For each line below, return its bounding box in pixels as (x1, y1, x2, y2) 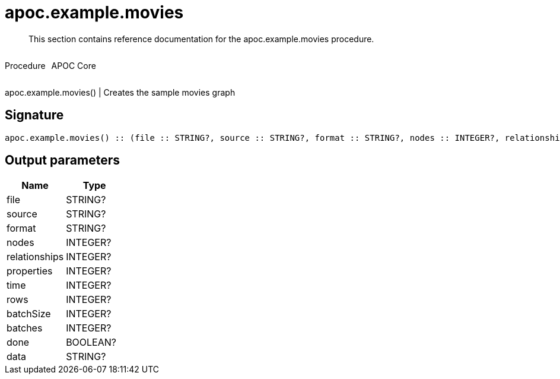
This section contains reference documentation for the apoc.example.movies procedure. (28, 33, 374, 44)
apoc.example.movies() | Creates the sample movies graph (5, 87, 236, 97)
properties (7, 265, 53, 277)
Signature (5, 108, 64, 123)
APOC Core (51, 60, 96, 71)
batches (7, 322, 43, 334)
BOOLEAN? (66, 336, 116, 349)
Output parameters (5, 153, 120, 168)
